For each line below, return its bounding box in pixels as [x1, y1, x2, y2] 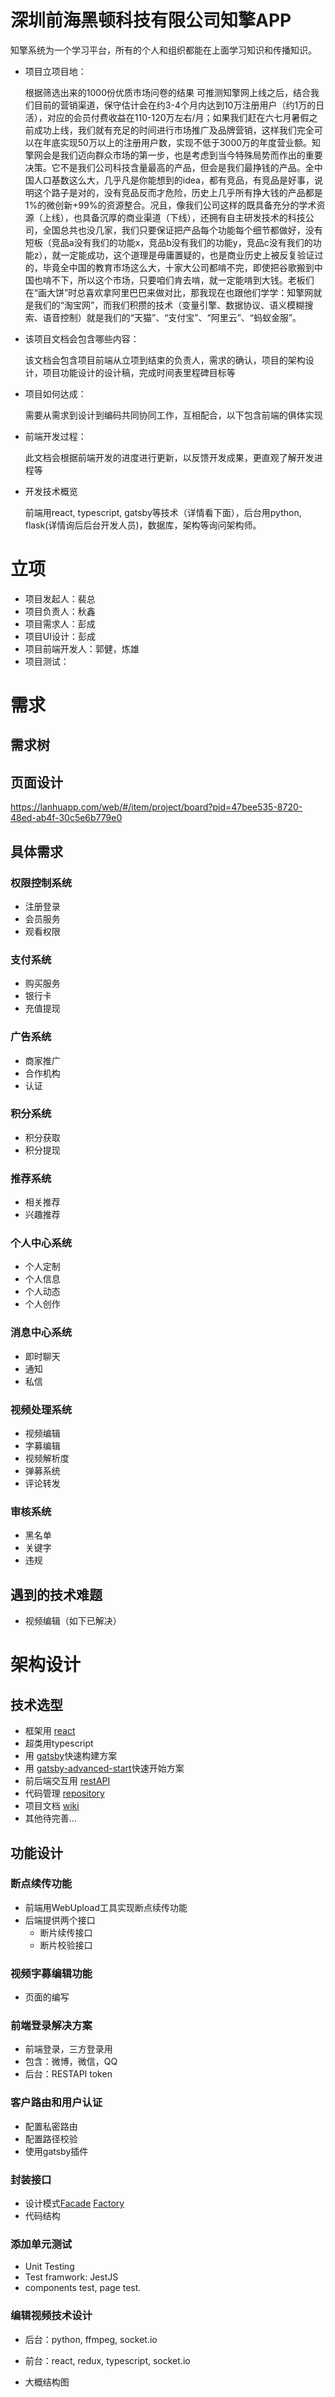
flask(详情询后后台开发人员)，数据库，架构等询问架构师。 [24, 519, 262, 531]
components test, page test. [24, 2282, 142, 2294]
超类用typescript [24, 1737, 94, 1750]
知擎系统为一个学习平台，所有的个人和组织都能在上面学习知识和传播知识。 [10, 44, 317, 56]
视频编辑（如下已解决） [24, 1615, 122, 1627]
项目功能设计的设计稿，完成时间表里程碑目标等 [42, 366, 236, 378]
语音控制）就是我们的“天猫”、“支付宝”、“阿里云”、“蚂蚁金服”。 [42, 311, 302, 323]
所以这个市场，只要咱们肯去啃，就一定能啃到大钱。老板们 [77, 274, 315, 286]
